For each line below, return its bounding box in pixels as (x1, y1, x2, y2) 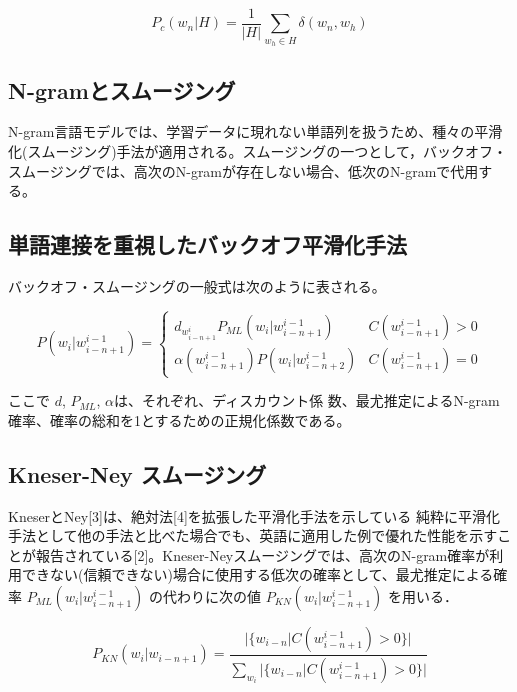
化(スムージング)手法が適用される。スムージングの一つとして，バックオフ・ (8, 141, 507, 161)
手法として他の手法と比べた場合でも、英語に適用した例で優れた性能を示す (8, 525, 498, 546)
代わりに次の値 (163, 585, 262, 606)
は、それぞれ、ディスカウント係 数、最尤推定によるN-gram (114, 390, 500, 411)
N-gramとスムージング (8, 74, 236, 105)
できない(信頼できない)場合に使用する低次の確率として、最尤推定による (21, 564, 494, 585)
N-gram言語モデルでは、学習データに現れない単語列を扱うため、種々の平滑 (8, 121, 503, 142)
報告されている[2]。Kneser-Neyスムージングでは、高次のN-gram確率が (35, 544, 490, 565)
